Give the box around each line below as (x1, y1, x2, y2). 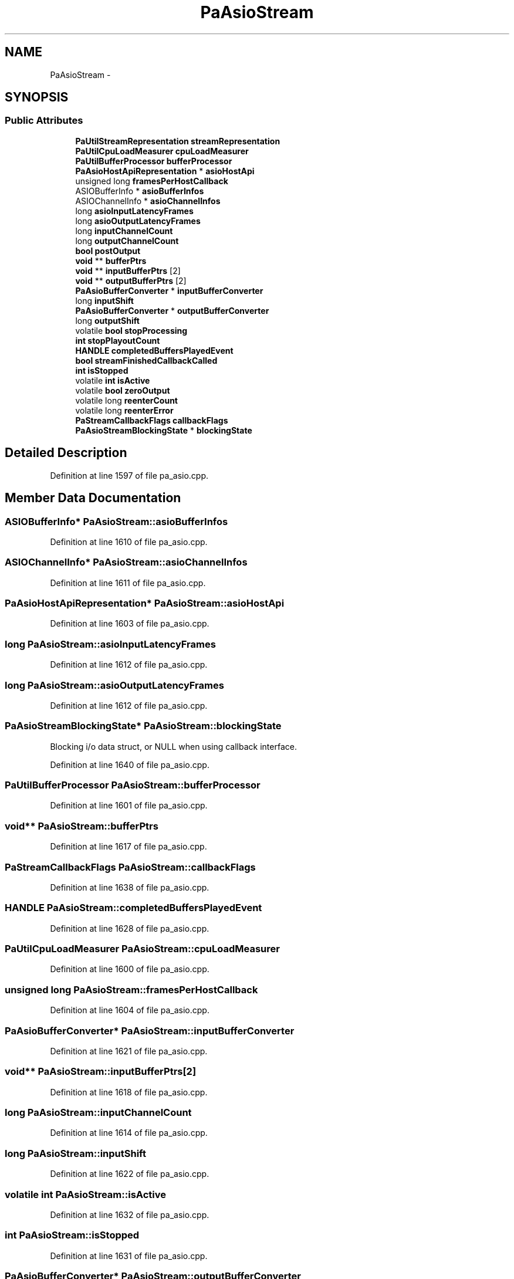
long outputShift (75, 315, 140, 326)
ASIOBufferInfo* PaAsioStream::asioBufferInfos (5, 515, 228, 527)
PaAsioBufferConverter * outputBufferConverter (75, 305, 269, 316)
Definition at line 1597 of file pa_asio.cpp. (50, 470, 209, 481)
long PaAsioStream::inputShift (5, 1147, 146, 1159)
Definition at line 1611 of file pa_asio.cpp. (50, 577, 206, 588)
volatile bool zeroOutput (75, 385, 170, 395)
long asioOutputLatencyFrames (75, 215, 201, 226)
